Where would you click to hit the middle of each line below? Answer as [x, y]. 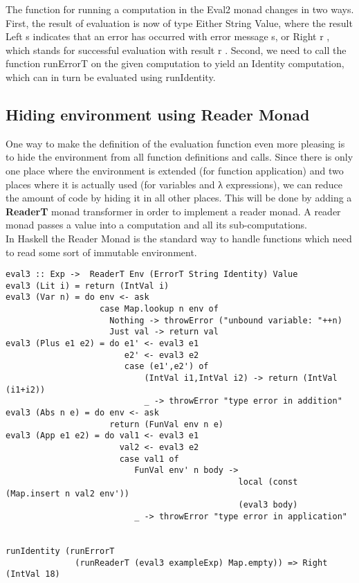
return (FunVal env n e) [166, 424]
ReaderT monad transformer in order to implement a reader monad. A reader [173, 211]
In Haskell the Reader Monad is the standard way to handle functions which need [179, 238]
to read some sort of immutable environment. [101, 252]
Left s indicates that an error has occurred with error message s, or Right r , [168, 36]
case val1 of [149, 459]
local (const [268, 482]
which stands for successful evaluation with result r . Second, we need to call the [176, 50]
